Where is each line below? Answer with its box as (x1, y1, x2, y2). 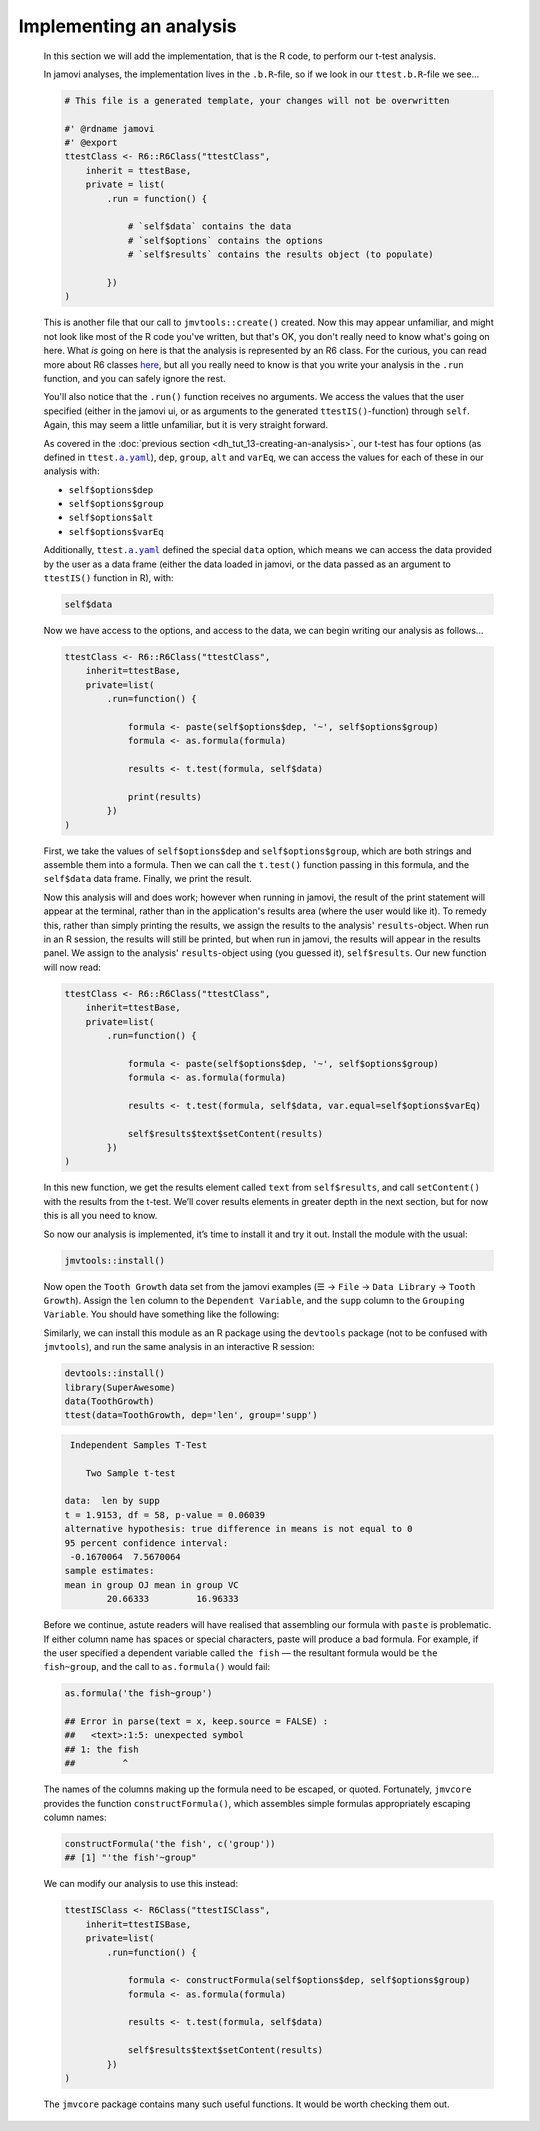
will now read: (43, 961, 102, 973)
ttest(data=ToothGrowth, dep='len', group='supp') (64, 1410, 319, 1421)
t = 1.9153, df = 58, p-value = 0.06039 (64, 1509, 265, 1520)
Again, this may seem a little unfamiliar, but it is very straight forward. (43, 419, 329, 431)
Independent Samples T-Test (70, 1439, 208, 1450)
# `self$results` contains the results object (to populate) (127, 249, 434, 260)
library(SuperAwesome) (64, 1381, 176, 1393)
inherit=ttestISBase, (85, 1918, 192, 1930)
